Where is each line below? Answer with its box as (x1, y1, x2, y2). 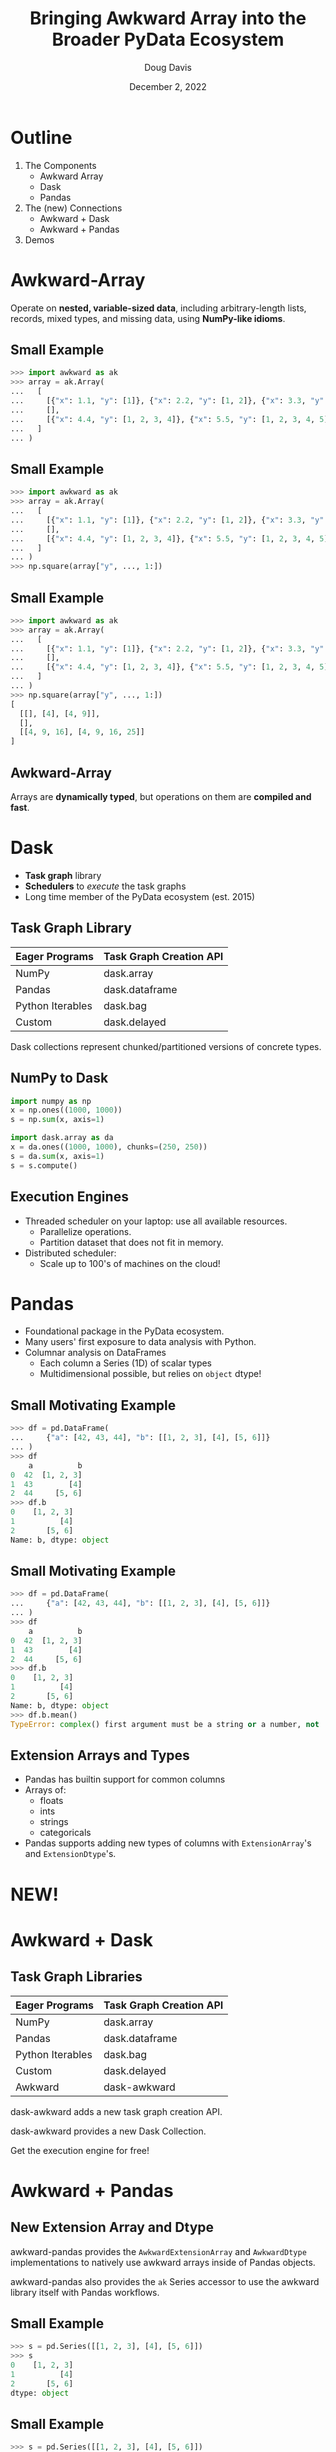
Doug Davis (144, 61, 192, 73)
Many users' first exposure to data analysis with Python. (24, 1336, 257, 1348)
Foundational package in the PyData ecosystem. (24, 1325, 225, 1337)
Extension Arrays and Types (10, 1747, 190, 1764)
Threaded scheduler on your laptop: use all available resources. (24, 1215, 288, 1227)
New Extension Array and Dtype (10, 2219, 215, 2236)
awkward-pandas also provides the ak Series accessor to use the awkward (10, 2275, 320, 2287)
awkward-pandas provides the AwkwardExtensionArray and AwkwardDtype (10, 2245, 307, 2257)
